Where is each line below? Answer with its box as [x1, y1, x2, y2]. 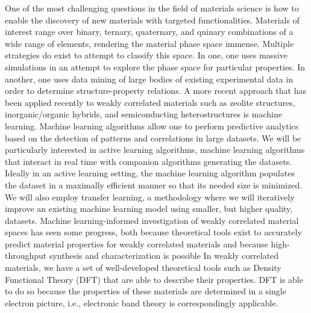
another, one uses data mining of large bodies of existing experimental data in [5, 72, 294, 85]
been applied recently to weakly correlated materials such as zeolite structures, [5, 96, 295, 108]
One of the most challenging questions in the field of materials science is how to [5, 2, 299, 14]
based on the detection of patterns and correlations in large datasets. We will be [5, 131, 301, 144]
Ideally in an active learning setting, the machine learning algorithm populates [5, 167, 295, 179]
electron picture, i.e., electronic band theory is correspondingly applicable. [5, 296, 278, 309]
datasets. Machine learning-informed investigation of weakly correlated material [5, 214, 299, 226]
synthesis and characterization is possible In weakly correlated [49, 249, 279, 262]
